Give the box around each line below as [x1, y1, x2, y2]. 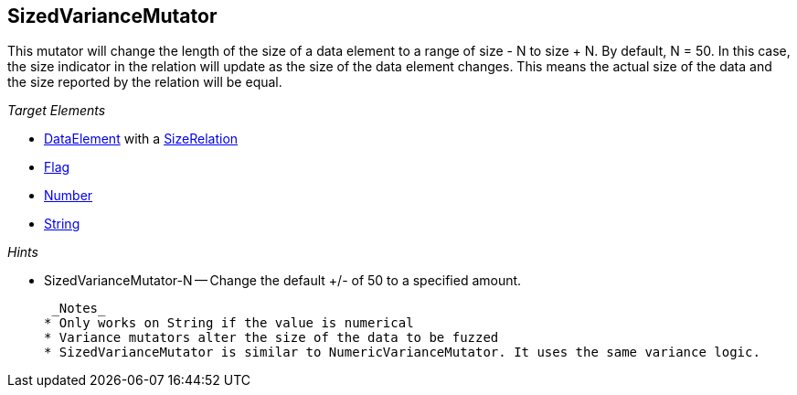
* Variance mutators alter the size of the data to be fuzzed [44, 330, 499, 346]
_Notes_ [51, 301, 106, 316]
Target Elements [7, 102, 106, 119]
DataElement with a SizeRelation [44, 131, 239, 147]
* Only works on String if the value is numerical [44, 315, 414, 331]
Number [44, 187, 93, 204]
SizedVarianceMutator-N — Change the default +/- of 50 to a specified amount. [44, 272, 522, 289]
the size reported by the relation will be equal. [7, 74, 282, 91]
